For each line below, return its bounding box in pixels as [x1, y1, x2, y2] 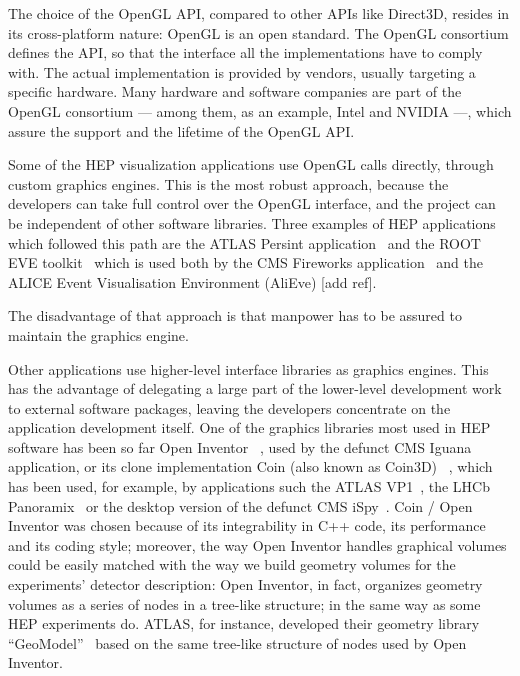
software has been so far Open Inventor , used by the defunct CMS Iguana [8, 436, 472, 457]
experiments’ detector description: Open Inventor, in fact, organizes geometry [8, 574, 483, 595]
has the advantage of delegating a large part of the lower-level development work [8, 378, 502, 399]
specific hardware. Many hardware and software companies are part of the [8, 81, 462, 102]
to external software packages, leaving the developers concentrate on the [8, 397, 451, 418]
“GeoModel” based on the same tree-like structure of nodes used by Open [8, 632, 467, 653]
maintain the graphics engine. [8, 324, 189, 345]
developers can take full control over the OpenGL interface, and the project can [8, 193, 496, 214]
